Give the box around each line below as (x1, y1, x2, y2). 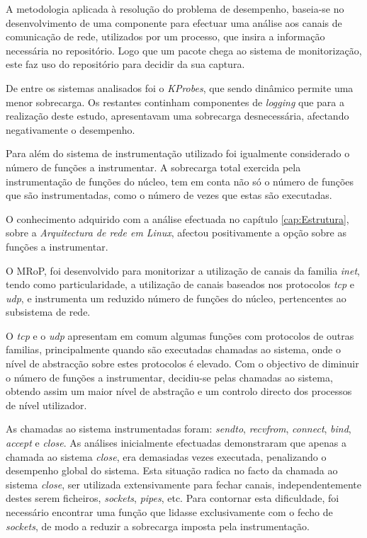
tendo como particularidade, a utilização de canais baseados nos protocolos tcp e (6, 277, 355, 292)
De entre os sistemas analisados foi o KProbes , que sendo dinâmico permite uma (6, 80, 354, 95)
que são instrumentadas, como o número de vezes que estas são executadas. (6, 188, 332, 202)
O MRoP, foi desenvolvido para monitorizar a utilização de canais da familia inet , (6, 263, 360, 277)
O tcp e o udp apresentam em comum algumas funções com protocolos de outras (6, 328, 354, 343)
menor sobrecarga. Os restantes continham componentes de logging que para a (6, 94, 344, 109)
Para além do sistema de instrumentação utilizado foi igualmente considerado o (6, 146, 350, 161)
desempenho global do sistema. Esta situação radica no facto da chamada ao (6, 463, 338, 478)
